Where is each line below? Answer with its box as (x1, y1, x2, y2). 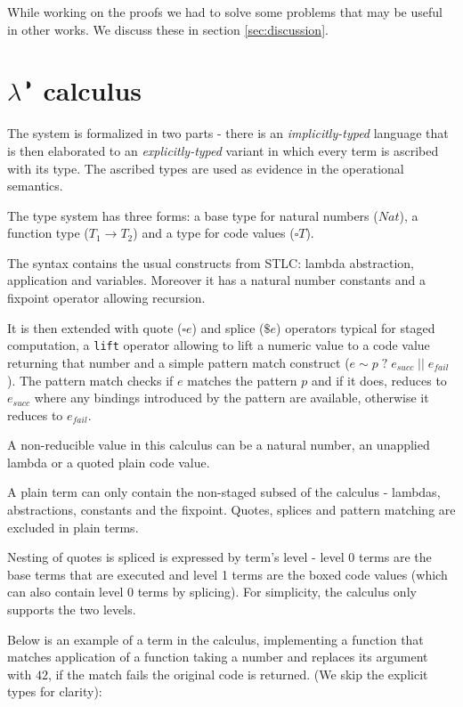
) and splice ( (191, 318, 264, 337)
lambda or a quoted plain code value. (7, 452, 210, 471)
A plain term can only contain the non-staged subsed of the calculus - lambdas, (7, 483, 441, 501)
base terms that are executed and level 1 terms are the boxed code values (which (7, 565, 448, 583)
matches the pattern (187, 370, 297, 389)
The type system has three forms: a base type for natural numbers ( (7, 206, 378, 224)
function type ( (7, 223, 89, 242)
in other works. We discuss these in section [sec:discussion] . (7, 20, 329, 38)
